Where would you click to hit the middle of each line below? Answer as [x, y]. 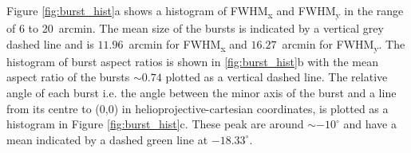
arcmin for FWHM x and [188, 45]
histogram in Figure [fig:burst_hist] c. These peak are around [155, 124]
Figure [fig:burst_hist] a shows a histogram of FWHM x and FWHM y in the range [205, 12]
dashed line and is [50, 43]
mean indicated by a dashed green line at [107, 139]
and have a [370, 124]
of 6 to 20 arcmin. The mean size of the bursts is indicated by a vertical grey [195, 28]
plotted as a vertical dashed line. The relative [277, 77]
